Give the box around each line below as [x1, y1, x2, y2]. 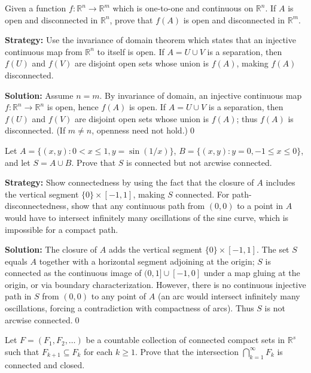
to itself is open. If [97, 45, 164, 57]
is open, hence [47, 101, 99, 113]
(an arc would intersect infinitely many [157, 290, 300, 302]
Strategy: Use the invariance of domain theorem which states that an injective [5, 34, 296, 46]
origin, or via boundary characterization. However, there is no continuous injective [5, 278, 306, 290]
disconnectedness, [5, 199, 69, 212]
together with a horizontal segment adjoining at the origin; [39, 254, 255, 267]
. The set [257, 243, 289, 256]
